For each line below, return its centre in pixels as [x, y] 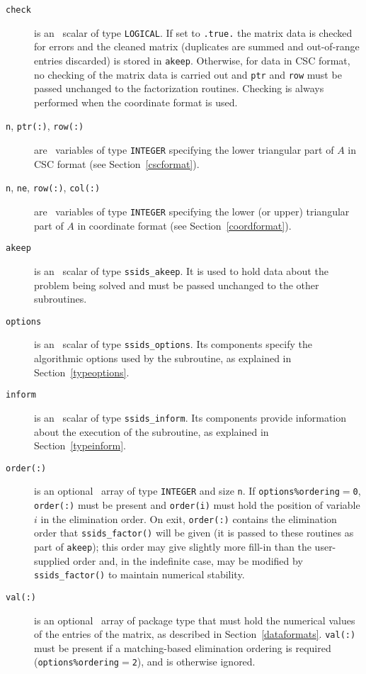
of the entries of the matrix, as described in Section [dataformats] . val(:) [195, 634]
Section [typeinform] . [80, 445]
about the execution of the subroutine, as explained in [151, 431]
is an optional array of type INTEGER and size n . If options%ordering [187, 491]
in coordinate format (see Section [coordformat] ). [184, 225]
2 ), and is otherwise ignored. [194, 662]
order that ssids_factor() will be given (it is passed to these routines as [194, 533]
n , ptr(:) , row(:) [45, 126]
